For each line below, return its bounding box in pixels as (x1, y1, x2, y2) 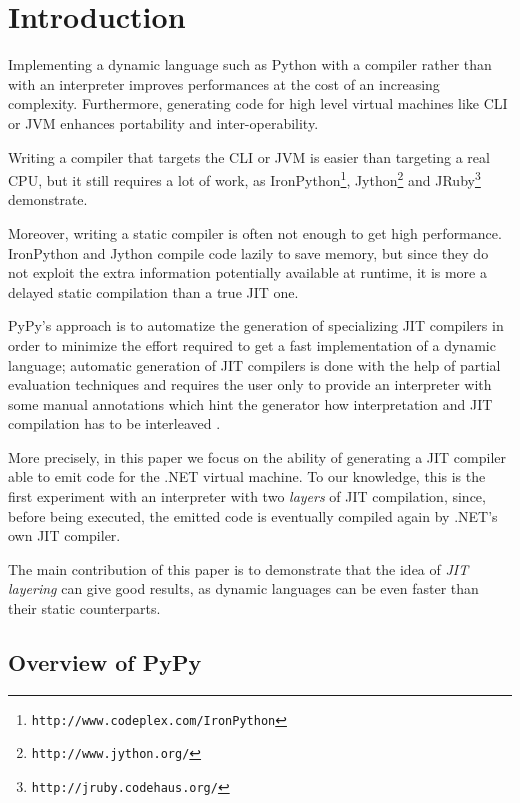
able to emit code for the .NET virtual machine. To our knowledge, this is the (8, 466, 486, 487)
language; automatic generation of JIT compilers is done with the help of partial (8, 354, 501, 375)
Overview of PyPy (8, 647, 202, 678)
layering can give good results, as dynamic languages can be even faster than (8, 578, 479, 599)
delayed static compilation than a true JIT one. (8, 281, 299, 302)
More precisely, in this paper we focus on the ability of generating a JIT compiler (8, 446, 507, 467)
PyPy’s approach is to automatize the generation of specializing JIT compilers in (8, 315, 504, 336)
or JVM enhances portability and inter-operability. (8, 112, 319, 133)
